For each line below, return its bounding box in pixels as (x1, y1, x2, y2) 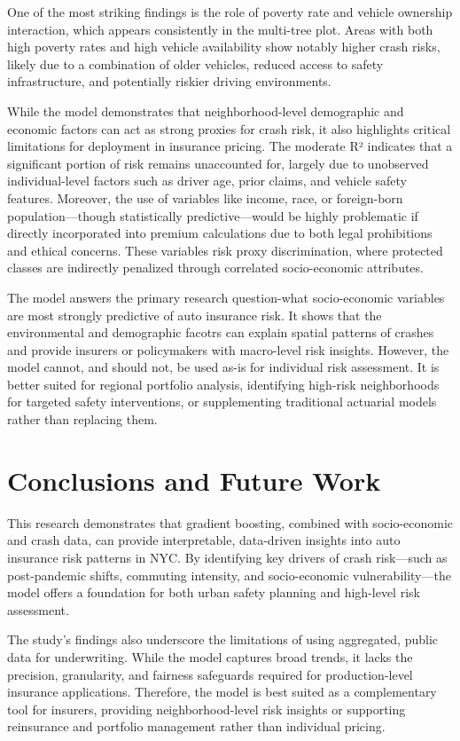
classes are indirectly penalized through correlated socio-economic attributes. (7, 258, 424, 277)
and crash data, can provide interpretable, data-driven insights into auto (7, 531, 401, 549)
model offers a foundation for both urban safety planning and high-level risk (7, 583, 420, 602)
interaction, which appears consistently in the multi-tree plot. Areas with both (7, 20, 433, 38)
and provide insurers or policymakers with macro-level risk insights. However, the (7, 340, 449, 359)
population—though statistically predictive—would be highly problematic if (7, 206, 418, 225)
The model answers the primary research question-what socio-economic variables (7, 288, 445, 306)
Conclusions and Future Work (7, 461, 381, 498)
